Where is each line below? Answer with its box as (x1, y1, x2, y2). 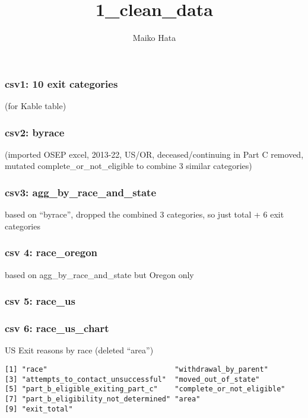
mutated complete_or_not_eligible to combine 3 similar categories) (5, 159, 252, 172)
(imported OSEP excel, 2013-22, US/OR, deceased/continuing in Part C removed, (5, 148, 304, 160)
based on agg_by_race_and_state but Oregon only (5, 268, 194, 280)
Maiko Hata (132, 31, 176, 44)
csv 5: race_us (5, 293, 75, 308)
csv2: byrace (5, 125, 65, 139)
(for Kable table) (5, 100, 66, 112)
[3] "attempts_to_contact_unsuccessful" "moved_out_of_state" (5, 375, 260, 384)
